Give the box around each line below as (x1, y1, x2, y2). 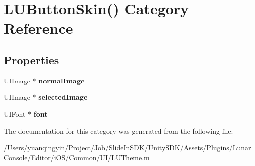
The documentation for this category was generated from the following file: (4, 125, 233, 136)
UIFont (4, 108, 26, 119)
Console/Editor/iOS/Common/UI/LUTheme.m (4, 152, 150, 162)
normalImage (38, 75, 85, 85)
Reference (4, 18, 73, 38)
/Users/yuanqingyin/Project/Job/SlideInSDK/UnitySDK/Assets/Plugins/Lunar (4, 142, 251, 153)
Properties (4, 52, 59, 67)
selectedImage (38, 92, 88, 102)
